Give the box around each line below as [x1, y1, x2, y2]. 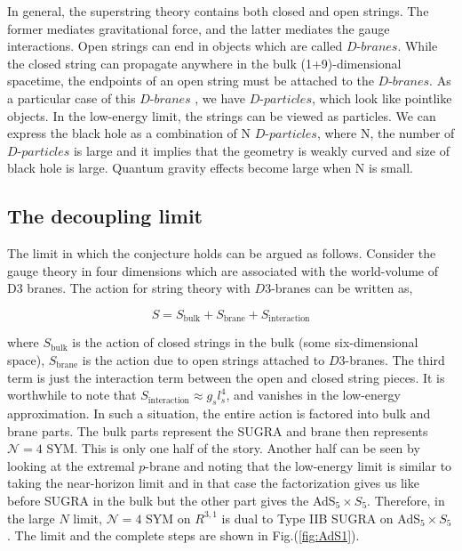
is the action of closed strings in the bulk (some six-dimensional [72, 333, 418, 352]
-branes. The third [345, 350, 445, 369]
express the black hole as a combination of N [7, 124, 251, 142]
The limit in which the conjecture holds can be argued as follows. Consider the [7, 244, 436, 263]
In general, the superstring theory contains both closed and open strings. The [7, 2, 429, 20]
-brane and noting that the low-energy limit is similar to [145, 456, 452, 474]
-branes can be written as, [271, 279, 413, 297]
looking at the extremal [7, 456, 135, 474]
